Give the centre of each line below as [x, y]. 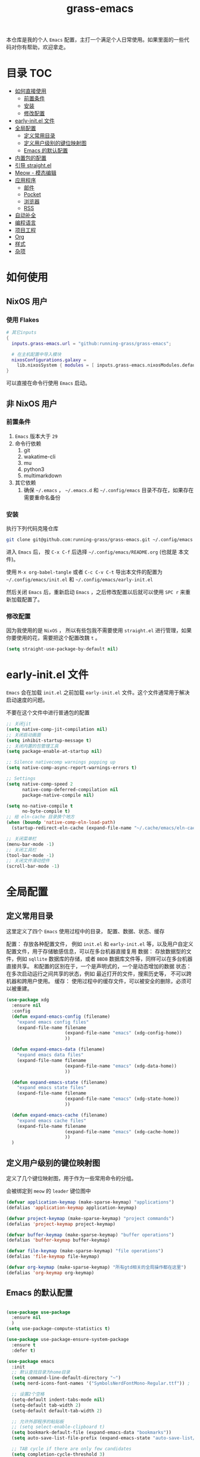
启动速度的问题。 [27, 700]
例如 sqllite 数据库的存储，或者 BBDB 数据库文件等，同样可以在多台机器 [104, 959]
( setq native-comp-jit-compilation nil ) [57, 729]
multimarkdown [43, 476]
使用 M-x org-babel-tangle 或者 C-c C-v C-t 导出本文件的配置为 [84, 572]
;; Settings [21, 778]
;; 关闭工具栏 [21, 850]
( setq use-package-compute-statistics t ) [58, 1329]
